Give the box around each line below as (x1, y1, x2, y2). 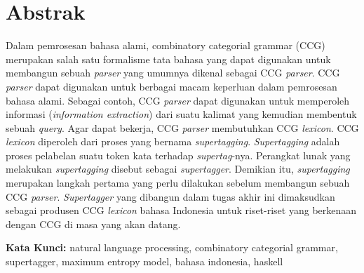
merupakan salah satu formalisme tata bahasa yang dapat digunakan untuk (6, 51, 331, 66)
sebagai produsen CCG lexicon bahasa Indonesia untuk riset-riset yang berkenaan (6, 203, 357, 218)
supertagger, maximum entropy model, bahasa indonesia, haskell (6, 254, 283, 269)
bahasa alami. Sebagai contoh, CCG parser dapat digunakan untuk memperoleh (6, 93, 350, 107)
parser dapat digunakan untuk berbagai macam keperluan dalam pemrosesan (6, 79, 337, 93)
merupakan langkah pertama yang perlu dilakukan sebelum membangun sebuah (6, 175, 350, 190)
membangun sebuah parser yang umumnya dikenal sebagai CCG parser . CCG (6, 65, 340, 80)
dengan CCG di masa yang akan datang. (6, 216, 181, 231)
